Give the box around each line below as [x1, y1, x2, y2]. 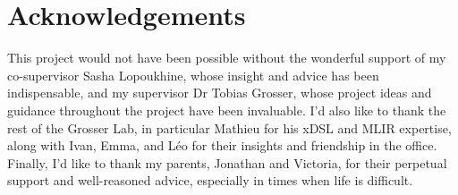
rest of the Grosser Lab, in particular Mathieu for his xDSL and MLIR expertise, [7, 118, 452, 137]
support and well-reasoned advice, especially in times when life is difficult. [7, 171, 413, 190]
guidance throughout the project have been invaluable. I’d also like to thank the [7, 100, 446, 119]
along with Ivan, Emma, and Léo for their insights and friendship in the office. [7, 136, 437, 155]
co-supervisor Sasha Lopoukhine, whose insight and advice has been [7, 65, 379, 84]
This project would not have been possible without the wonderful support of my [7, 48, 446, 67]
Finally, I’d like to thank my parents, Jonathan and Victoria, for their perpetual [7, 153, 447, 172]
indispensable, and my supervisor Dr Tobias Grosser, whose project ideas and [7, 83, 432, 102]
